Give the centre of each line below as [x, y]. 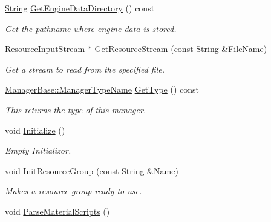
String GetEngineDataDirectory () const [80, 8]
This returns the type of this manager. [76, 109]
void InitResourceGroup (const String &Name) [92, 170]
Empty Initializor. [38, 150]
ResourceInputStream [45, 49]
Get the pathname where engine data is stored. [91, 28]
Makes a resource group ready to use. [73, 191]
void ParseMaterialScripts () [57, 211]
